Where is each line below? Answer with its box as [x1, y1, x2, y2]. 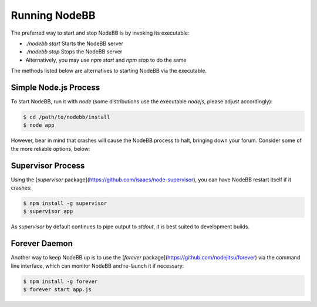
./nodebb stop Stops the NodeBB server [25, 48, 123, 55]
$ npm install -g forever [23, 278, 98, 285]
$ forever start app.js [23, 286, 92, 293]
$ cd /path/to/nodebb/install [23, 114, 110, 120]
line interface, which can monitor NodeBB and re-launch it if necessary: [11, 262, 184, 269]
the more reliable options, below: [11, 145, 90, 152]
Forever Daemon [11, 238, 73, 249]
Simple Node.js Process [11, 82, 100, 92]
